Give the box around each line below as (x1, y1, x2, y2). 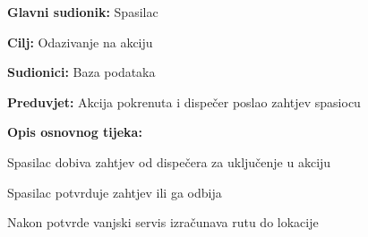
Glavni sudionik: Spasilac (7, 3, 158, 21)
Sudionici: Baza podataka (7, 63, 156, 81)
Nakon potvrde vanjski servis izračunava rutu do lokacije (7, 213, 319, 232)
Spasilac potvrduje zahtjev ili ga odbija (7, 182, 222, 201)
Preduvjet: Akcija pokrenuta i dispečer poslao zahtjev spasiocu (7, 92, 361, 111)
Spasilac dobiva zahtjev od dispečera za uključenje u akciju (7, 152, 331, 171)
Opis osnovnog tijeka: (7, 123, 142, 141)
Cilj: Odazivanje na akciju (7, 32, 153, 51)
